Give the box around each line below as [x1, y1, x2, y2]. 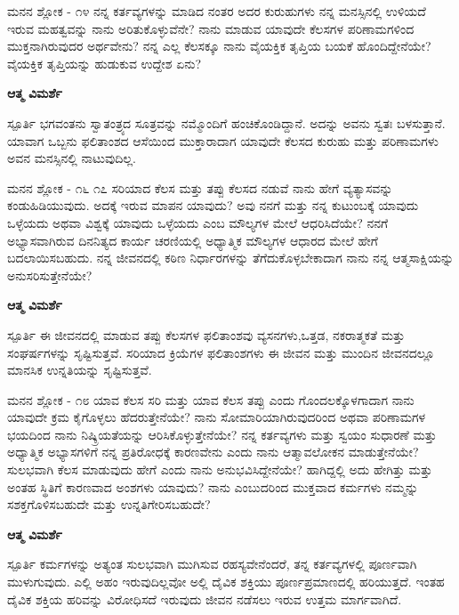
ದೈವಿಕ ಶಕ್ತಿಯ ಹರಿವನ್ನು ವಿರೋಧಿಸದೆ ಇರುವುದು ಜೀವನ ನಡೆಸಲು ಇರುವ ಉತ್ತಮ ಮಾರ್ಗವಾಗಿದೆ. [7, 589, 402, 608]
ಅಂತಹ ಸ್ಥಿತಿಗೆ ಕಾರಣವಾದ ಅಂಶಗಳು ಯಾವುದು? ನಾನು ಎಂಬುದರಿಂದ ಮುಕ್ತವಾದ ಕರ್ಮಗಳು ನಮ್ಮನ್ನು [7, 477, 419, 496]
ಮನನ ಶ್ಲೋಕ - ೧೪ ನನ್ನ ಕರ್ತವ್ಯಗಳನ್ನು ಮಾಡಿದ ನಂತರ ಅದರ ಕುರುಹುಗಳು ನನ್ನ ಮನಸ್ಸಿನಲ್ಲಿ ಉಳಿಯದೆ [7, 2, 426, 20]
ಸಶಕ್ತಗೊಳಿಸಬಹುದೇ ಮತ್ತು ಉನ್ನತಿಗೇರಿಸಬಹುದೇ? [7, 495, 211, 514]
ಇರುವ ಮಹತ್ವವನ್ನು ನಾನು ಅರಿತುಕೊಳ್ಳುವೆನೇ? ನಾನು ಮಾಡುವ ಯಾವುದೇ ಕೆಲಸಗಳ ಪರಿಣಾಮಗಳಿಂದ [7, 19, 415, 37]
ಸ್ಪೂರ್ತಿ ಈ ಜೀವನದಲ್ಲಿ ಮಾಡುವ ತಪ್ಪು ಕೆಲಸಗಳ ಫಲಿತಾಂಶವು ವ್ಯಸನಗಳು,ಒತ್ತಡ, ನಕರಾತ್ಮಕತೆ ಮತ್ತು [7, 325, 406, 344]
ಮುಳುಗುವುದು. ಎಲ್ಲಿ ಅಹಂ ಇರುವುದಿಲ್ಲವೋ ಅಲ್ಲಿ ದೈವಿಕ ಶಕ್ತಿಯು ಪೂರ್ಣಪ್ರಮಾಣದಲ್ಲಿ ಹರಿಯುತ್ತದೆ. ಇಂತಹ [7, 572, 445, 591]
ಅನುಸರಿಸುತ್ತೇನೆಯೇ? [7, 265, 93, 284]
